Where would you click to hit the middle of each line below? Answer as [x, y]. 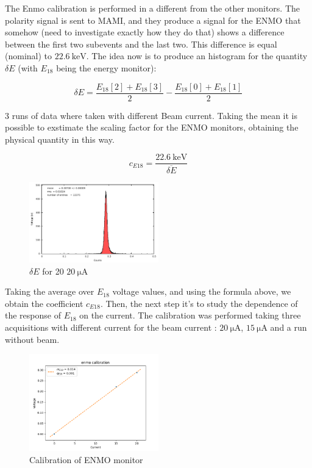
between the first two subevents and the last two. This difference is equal [141, 44]
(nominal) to [29, 56]
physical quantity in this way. [60, 139]
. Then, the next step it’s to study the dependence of [199, 303]
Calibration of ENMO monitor [86, 459]
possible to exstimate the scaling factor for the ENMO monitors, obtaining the [152, 127]
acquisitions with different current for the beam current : [111, 327]
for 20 [53, 271]
